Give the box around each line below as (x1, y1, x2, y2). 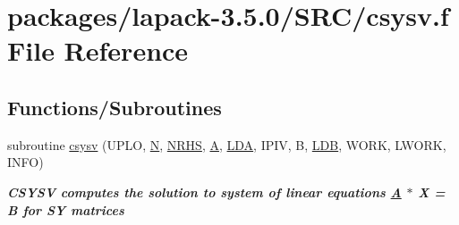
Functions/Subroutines (7, 93, 222, 121)
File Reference (7, 32, 189, 69)
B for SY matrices (7, 200, 124, 219)
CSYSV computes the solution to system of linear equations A (7, 182, 402, 201)
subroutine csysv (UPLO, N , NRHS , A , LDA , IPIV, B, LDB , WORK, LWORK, (7, 135, 446, 154)
